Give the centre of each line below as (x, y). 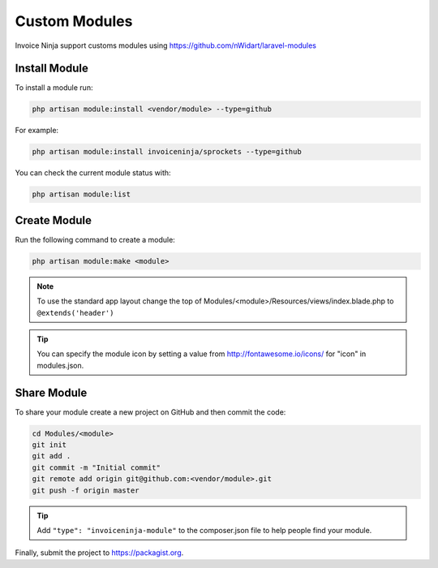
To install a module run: (54, 88)
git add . (52, 456)
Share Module (51, 392)
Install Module (52, 69)
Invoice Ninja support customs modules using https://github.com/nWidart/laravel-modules (165, 45)
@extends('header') (75, 313)
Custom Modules (74, 21)
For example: (37, 131)
